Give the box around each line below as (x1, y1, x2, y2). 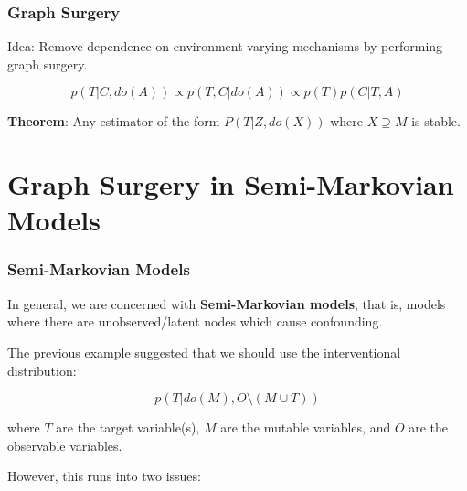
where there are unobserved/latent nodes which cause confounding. (7, 312, 383, 331)
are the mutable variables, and (220, 418, 391, 437)
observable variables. (7, 435, 122, 454)
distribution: (7, 360, 77, 379)
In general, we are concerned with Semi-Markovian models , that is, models (7, 294, 446, 313)
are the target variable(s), (56, 418, 200, 437)
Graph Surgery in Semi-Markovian (7, 165, 454, 203)
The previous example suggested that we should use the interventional (7, 342, 401, 361)
